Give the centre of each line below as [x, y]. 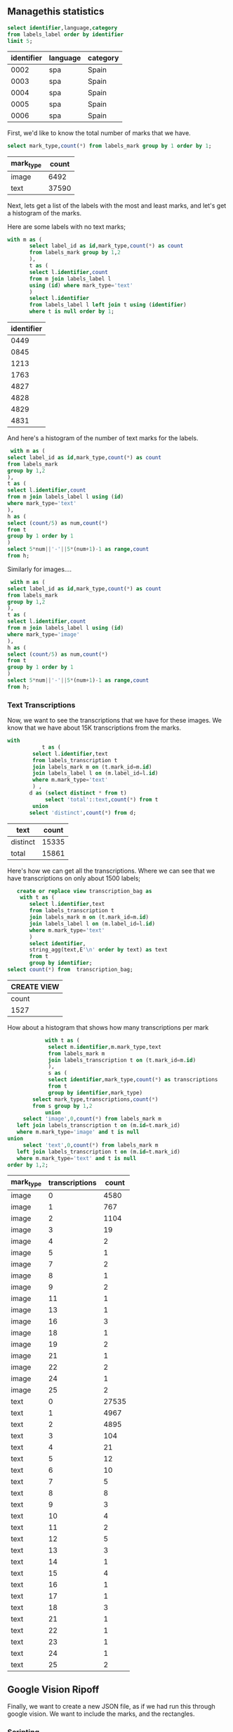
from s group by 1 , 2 [62, 1106]
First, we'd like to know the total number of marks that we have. [99, 133]
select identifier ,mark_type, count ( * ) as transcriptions [133, 1080]
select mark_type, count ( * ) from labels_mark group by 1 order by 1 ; [109, 146]
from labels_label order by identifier [66, 35]
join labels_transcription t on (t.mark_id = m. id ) [122, 1060]
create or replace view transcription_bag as [84, 891]
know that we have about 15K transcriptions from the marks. [94, 728]
